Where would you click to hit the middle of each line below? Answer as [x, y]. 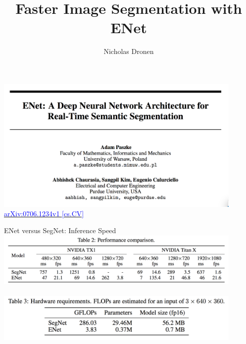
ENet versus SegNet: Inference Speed [60, 230]
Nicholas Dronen [129, 51]
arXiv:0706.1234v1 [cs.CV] [44, 214]
